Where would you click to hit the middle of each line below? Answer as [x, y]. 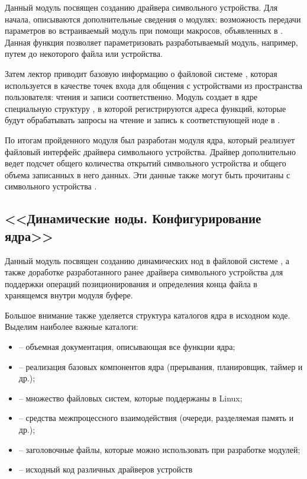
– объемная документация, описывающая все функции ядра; [127, 347]
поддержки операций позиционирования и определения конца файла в [131, 283]
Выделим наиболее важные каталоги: [72, 327]
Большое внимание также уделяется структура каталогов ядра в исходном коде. [148, 315]
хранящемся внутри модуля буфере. [69, 295]
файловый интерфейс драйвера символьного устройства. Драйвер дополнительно [150, 151]
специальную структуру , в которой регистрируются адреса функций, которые [146, 108]
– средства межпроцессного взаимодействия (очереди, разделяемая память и [156, 418]
